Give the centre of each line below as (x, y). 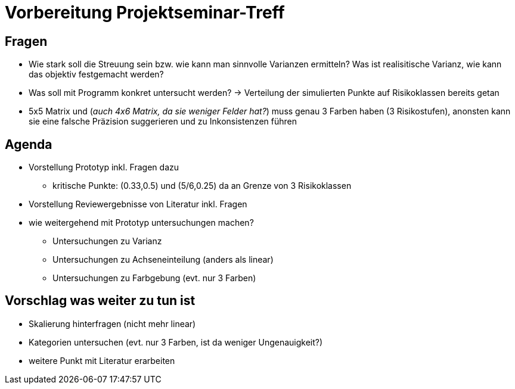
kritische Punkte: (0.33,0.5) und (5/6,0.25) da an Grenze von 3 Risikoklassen (202, 186)
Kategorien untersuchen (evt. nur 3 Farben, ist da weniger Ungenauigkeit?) (176, 342)
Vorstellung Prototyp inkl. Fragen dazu (104, 167)
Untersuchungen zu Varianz (107, 241)
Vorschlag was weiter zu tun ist (100, 301)
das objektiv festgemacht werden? (96, 74)
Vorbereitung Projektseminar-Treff (145, 13)
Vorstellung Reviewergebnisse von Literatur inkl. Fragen (138, 204)
